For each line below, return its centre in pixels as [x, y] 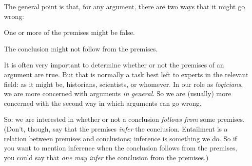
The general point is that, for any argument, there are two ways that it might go [125, 6]
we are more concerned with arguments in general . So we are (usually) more [117, 93]
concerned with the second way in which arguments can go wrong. [103, 103]
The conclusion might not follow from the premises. [81, 48]
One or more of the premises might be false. [69, 32]
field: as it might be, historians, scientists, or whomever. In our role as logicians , [124, 84]
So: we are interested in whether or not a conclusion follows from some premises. [124, 119]
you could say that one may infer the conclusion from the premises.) [106, 157]
